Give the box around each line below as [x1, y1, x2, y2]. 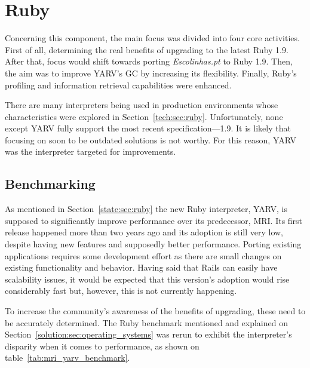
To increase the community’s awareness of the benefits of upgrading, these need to [5, 305, 306, 317]
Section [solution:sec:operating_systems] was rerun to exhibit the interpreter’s [5, 328, 292, 341]
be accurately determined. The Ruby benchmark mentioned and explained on [5, 316, 288, 329]
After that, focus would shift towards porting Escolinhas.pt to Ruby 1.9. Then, [5, 55, 293, 68]
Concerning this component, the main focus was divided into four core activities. [5, 32, 300, 44]
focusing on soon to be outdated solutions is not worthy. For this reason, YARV [5, 133, 296, 146]
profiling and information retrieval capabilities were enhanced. [5, 78, 232, 91]
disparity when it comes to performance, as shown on [5, 339, 199, 352]
